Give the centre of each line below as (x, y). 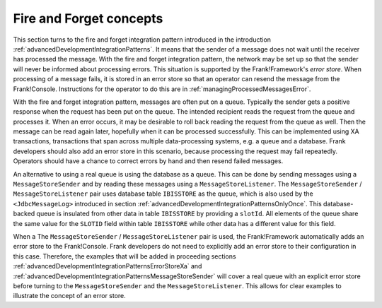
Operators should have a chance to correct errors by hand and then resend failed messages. (148, 161)
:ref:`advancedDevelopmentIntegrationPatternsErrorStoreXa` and (108, 266)
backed (24, 214)
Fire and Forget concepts (88, 18)
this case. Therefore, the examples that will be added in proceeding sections (125, 256)
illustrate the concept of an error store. (70, 296)
